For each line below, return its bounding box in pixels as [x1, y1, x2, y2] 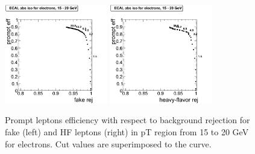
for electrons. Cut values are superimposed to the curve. [5, 137, 212, 150]
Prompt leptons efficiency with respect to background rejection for [5, 114, 250, 126]
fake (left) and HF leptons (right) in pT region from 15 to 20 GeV [5, 125, 249, 138]
